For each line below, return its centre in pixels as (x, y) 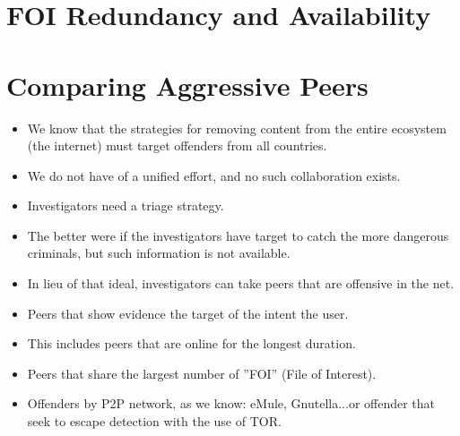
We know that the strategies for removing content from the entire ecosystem (237, 128)
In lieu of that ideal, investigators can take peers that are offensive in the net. (241, 283)
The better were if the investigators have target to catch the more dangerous (238, 235)
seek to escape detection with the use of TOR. (154, 421)
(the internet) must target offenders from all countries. (177, 145)
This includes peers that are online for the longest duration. (191, 343)
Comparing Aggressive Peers (187, 85)
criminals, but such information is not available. (159, 253)
